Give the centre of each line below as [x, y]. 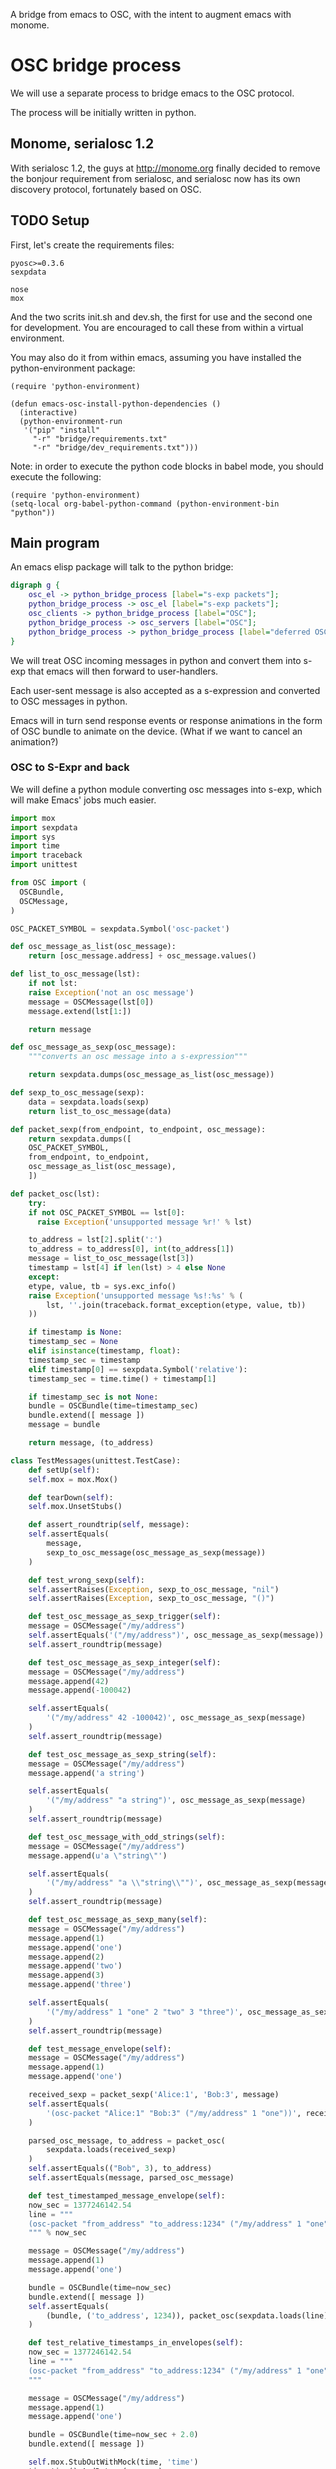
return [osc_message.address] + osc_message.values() [142, 956]
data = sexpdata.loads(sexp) [89, 1102]
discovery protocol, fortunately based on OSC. [106, 189]
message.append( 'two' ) [75, 1966]
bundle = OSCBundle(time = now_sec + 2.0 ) [113, 2435]
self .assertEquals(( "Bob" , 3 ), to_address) [120, 2169]
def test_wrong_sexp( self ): [86, 1580]
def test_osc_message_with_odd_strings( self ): [127, 1837]
